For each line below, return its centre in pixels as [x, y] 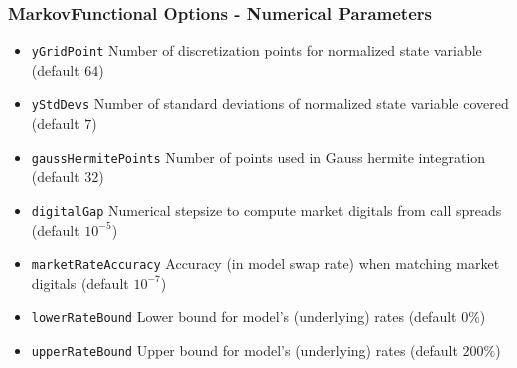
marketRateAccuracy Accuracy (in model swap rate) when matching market [265, 263]
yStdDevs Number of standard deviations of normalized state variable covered [270, 103]
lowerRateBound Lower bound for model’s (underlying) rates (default [244, 316]
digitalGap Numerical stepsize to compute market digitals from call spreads [266, 209]
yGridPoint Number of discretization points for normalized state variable [256, 50]
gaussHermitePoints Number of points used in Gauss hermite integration [258, 156]
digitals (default [80, 282]
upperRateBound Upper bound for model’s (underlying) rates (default [244, 350]
